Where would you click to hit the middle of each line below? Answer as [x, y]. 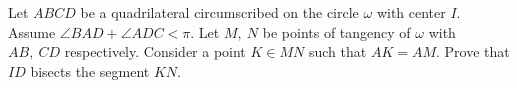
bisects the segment [90, 70]
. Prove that [473, 51]
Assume [32, 31]
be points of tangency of [336, 31]
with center [411, 12]
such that [337, 51]
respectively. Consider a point [155, 51]
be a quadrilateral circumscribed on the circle [219, 12]
